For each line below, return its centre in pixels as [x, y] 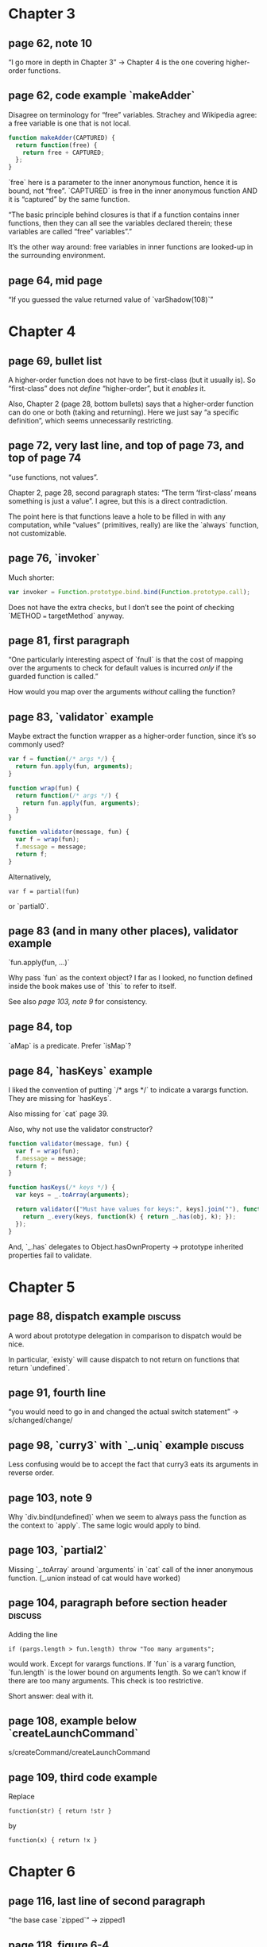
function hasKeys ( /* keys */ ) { [62, 1188]
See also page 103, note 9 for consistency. [78, 1002]
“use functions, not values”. [53, 477]
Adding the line [33, 1634]
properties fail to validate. [50, 1255]
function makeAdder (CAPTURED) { [62, 137]
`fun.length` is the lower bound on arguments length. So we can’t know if [127, 1672]
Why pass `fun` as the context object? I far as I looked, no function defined [130, 978]
